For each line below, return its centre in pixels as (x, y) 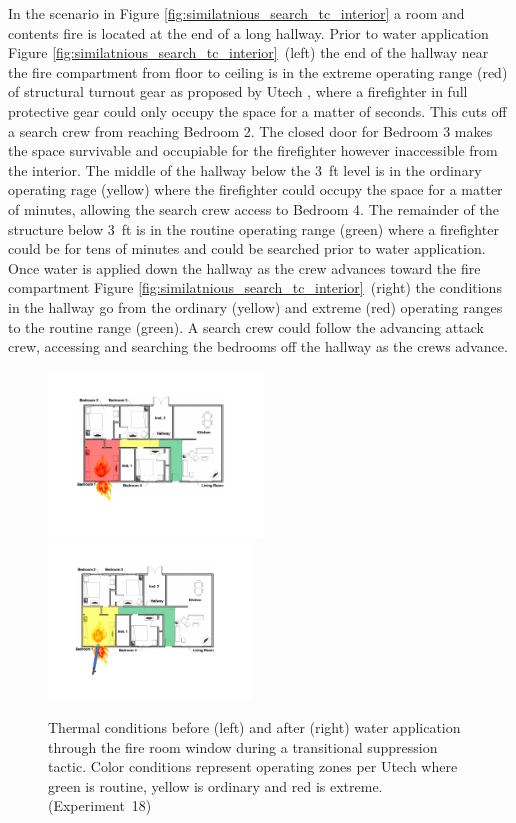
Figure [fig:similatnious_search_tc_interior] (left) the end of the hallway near (248, 52)
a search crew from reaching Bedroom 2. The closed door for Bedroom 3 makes (250, 130)
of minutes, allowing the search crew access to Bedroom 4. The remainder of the (254, 208)
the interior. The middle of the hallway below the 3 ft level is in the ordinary (245, 169)
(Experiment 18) (100, 805)
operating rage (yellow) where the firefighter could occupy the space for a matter (255, 189)
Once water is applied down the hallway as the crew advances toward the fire (244, 267)
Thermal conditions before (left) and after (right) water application (254, 727)
